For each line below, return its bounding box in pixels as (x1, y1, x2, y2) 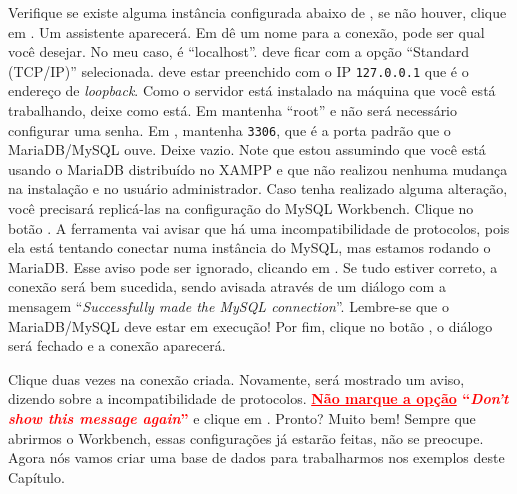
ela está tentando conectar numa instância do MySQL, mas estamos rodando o (8, 237, 491, 258)
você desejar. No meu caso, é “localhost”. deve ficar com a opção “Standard (8, 41, 470, 62)
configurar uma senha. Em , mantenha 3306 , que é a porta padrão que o (8, 119, 451, 140)
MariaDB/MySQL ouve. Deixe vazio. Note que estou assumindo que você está (8, 139, 486, 160)
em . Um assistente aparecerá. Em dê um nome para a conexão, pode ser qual (8, 21, 485, 42)
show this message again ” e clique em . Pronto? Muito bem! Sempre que (8, 408, 476, 428)
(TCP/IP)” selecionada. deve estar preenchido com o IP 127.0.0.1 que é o (8, 60, 469, 81)
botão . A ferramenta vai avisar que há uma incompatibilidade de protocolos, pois (8, 217, 510, 238)
